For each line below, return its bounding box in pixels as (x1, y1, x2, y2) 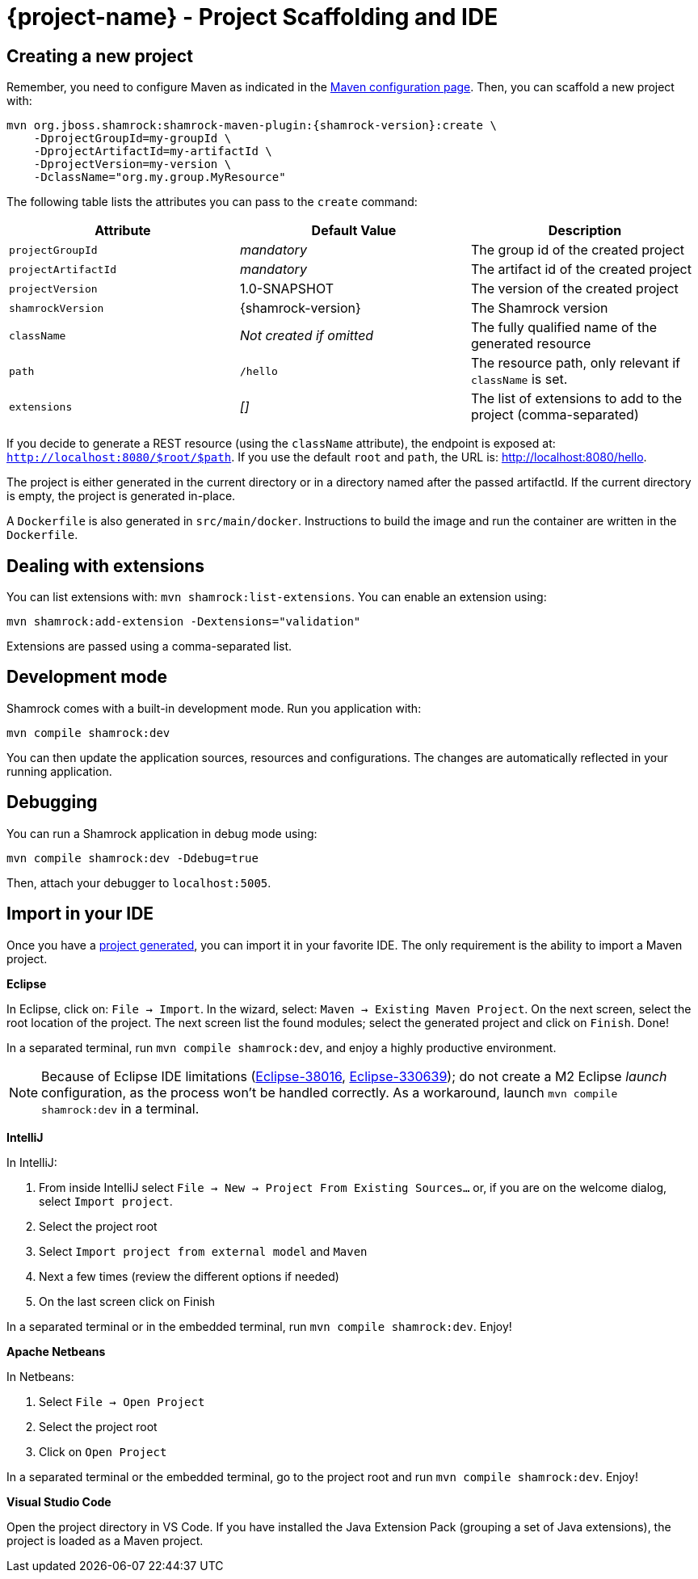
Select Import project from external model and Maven (39, 1244, 368, 1258)
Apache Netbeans (6, 1344, 106, 1358)
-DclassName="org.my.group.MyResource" (33, 171, 286, 184)
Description (548, 222, 622, 239)
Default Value (311, 222, 397, 239)
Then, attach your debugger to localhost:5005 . (6, 875, 271, 890)
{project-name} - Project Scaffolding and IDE (6, 3, 498, 31)
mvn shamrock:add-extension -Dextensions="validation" (6, 615, 361, 629)
